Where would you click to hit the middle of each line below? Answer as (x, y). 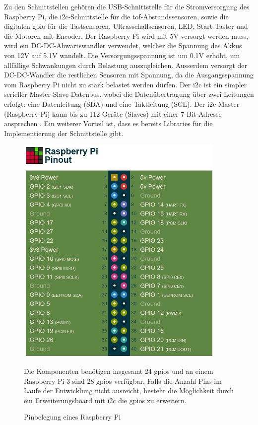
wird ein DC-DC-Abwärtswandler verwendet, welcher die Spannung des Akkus (123, 45)
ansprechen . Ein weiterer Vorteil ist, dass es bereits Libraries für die (108, 123)
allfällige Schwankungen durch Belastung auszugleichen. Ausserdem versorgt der (126, 65)
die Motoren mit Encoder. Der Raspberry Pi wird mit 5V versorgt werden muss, (126, 35)
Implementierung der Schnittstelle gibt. (64, 133)
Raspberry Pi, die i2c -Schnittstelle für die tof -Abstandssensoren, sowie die (116, 16)
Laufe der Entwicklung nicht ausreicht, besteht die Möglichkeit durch (129, 390)
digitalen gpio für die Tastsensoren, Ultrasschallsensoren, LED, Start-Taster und (126, 26)
